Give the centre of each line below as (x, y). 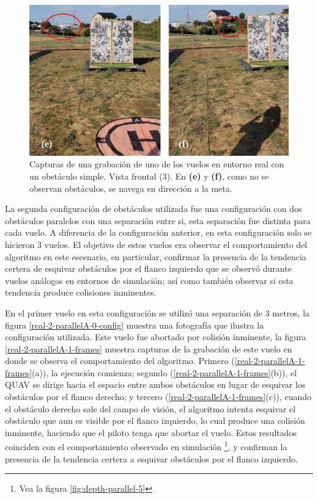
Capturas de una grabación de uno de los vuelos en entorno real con (157, 164)
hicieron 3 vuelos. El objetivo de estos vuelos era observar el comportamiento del (156, 244)
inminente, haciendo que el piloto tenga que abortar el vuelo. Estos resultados (151, 432)
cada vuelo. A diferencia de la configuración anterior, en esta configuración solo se (158, 232)
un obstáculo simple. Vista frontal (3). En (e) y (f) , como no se (149, 176)
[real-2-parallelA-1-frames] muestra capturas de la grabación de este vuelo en (149, 348)
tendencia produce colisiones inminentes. (81, 292)
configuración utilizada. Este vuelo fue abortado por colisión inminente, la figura (156, 337)
